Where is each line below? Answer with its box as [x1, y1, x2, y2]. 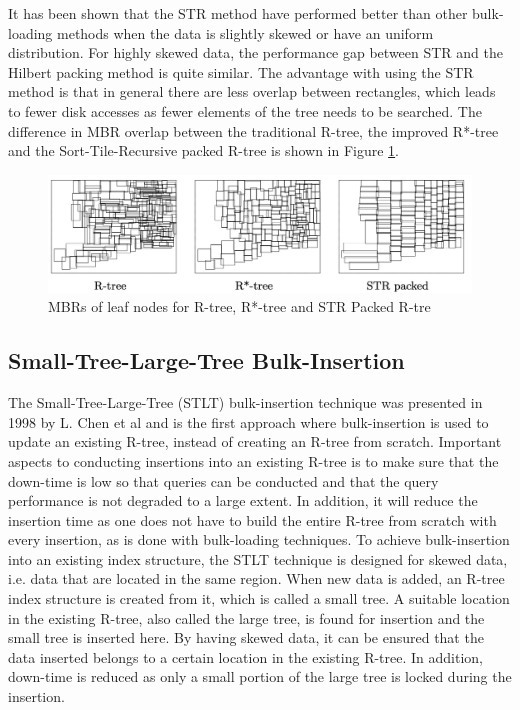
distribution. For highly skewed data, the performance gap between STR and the [8, 42, 504, 63]
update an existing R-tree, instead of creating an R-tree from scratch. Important [8, 431, 502, 452]
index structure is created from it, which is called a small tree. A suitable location [8, 588, 510, 609]
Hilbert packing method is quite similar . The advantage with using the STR [8, 61, 474, 82]
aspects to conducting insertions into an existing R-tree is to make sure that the [8, 450, 499, 471]
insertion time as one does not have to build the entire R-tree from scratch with [8, 509, 497, 530]
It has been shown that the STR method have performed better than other [8, 3, 468, 23]
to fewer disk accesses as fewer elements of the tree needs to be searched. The [8, 100, 482, 121]
